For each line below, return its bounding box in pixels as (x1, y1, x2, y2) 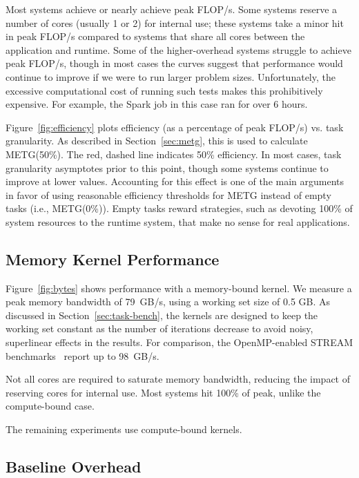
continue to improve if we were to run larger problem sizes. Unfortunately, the (6, 69, 336, 84)
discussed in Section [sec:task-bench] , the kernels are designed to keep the (6, 307, 318, 322)
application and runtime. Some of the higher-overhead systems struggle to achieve (6, 42, 351, 57)
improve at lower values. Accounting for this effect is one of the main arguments (6, 174, 345, 189)
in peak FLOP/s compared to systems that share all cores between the (6, 29, 305, 44)
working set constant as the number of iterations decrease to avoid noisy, (6, 321, 313, 336)
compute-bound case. (6, 399, 95, 413)
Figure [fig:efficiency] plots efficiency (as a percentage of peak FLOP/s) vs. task (6, 119, 344, 134)
